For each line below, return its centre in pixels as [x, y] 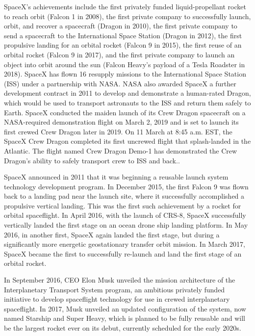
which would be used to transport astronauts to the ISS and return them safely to [127, 102]
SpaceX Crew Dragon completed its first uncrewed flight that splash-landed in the [127, 141]
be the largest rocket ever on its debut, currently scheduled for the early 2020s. [123, 328]
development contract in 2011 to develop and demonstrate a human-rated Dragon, [127, 93]
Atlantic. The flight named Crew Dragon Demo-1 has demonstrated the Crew [121, 150]
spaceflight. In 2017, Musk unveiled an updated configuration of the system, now [125, 308]
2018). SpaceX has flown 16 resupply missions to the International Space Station [125, 74]
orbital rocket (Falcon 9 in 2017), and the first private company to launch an [119, 54]
